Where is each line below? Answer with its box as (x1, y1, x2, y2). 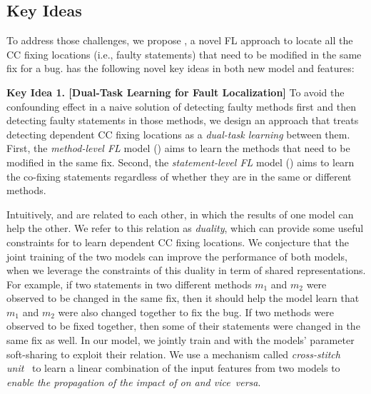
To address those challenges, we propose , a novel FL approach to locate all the (6, 33, 353, 48)
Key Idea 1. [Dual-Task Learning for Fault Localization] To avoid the (6, 84, 345, 99)
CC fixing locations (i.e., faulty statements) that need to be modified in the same (6, 46, 362, 61)
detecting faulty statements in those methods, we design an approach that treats (6, 113, 359, 128)
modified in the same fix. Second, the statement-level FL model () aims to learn (6, 154, 355, 169)
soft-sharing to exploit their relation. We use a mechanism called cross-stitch (6, 346, 340, 361)
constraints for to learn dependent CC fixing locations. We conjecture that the (6, 234, 349, 249)
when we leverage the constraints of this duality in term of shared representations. (6, 263, 366, 278)
